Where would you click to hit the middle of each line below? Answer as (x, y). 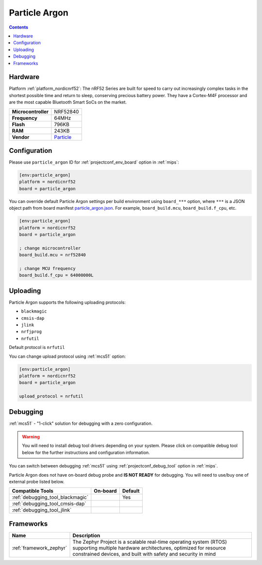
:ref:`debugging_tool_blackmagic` (50, 498)
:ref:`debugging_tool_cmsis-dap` (49, 504)
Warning (31, 437)
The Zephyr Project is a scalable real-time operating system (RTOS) (150, 542)
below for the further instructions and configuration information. (86, 452)
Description (86, 535)
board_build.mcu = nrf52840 (52, 255)
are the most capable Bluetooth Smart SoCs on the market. (68, 102)
